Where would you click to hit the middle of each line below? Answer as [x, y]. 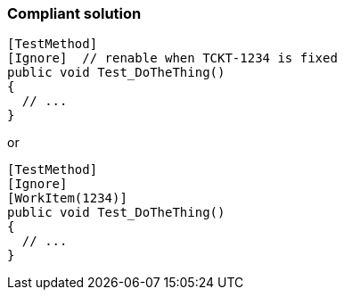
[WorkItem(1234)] [67, 198]
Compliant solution [74, 13]
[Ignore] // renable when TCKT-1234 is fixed [172, 58]
